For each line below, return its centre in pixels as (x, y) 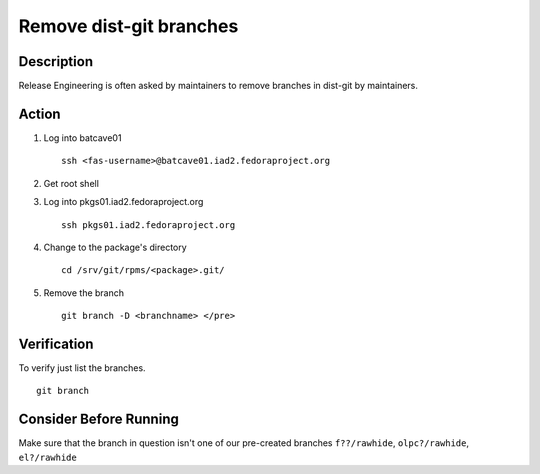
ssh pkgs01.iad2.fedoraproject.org (148, 224)
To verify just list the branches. (82, 368)
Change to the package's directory (115, 247)
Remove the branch (84, 292)
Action (39, 113)
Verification (56, 343)
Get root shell (71, 183)
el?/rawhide (47, 457)
